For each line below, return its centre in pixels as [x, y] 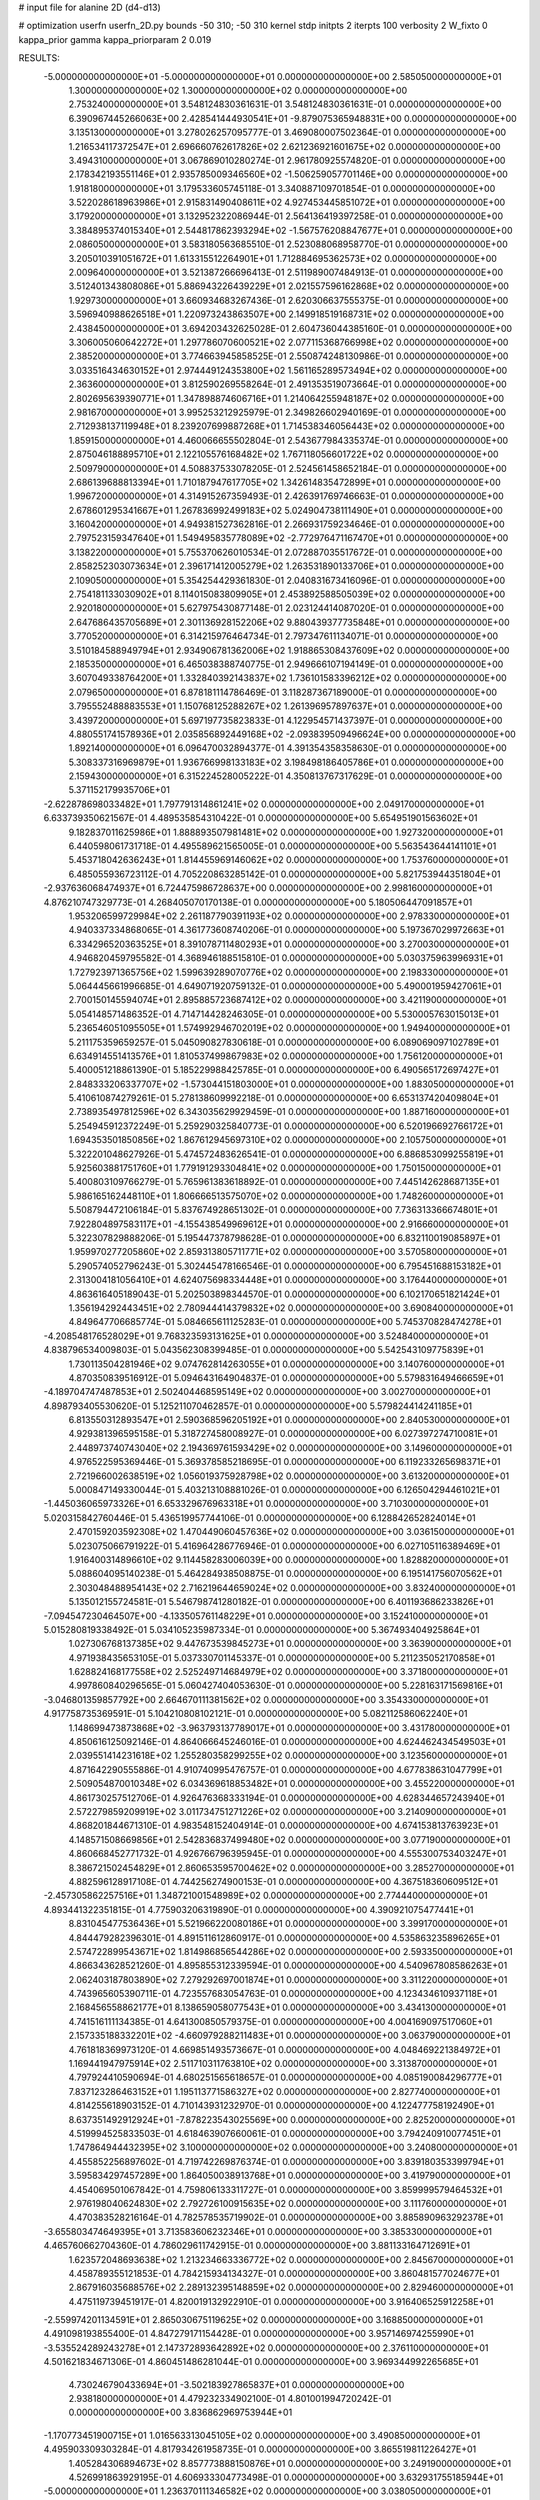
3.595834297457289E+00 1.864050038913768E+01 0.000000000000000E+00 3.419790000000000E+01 [289, 2176]
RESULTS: [39, 58]
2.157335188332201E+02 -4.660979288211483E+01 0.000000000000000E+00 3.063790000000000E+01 [289, 2036]
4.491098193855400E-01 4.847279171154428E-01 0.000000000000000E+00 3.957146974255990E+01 [258, 2334]
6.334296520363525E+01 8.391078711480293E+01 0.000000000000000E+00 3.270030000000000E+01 [289, 944]
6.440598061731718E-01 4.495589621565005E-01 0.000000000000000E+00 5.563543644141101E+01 [282, 846]
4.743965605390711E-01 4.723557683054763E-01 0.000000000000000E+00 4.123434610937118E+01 [283, 1994]
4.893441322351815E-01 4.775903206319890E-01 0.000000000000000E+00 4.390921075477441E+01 [258, 1909]
